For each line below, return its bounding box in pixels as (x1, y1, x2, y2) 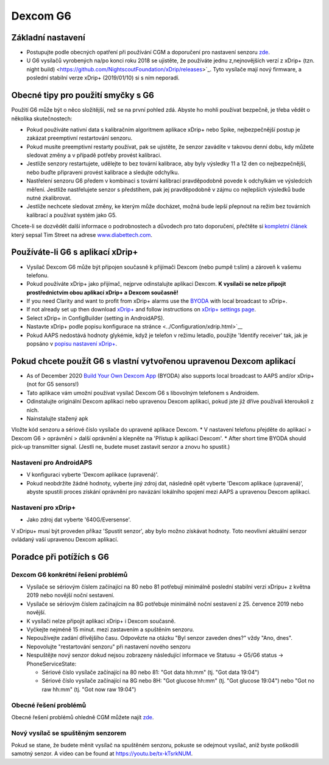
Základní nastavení (11, 32, 85, 43)
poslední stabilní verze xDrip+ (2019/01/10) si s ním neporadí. (26, 74, 180, 82)
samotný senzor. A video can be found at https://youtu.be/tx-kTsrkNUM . (11, 750, 193, 757)
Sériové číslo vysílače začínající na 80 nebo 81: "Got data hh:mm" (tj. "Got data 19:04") (41, 669, 260, 676)
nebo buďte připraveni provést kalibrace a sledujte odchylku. (26, 169, 180, 176)
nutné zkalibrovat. (26, 194, 72, 201)
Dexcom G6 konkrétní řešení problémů (11, 570, 128, 579)
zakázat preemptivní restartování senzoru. (26, 134, 133, 142)
